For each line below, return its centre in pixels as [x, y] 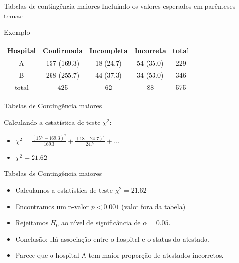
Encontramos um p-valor [52, 206]
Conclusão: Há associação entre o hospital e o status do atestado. [112, 238]
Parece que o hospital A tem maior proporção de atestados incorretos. [119, 255]
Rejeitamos [32, 222]
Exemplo [17, 32]
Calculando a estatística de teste [52, 122]
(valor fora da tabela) [153, 206]
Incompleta [109, 50]
